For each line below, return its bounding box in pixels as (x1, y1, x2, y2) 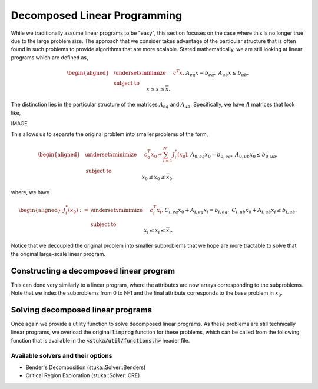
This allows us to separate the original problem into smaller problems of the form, (11, 131, 208, 138)
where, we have (11, 189, 50, 196)
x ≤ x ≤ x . (146, 85, 171, 92)
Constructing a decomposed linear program (11, 265, 175, 276)
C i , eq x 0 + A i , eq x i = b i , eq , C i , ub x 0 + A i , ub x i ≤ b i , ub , (164, 207, 297, 215)
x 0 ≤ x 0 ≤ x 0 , (141, 174, 174, 182)
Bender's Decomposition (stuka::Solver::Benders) (25, 364, 146, 371)
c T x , (173, 68, 185, 76)
